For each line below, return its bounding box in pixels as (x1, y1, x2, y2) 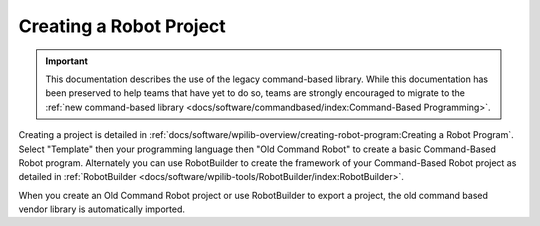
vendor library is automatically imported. (18, 203, 185, 215)
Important (45, 55, 89, 67)
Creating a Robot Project (18, 15, 227, 37)
